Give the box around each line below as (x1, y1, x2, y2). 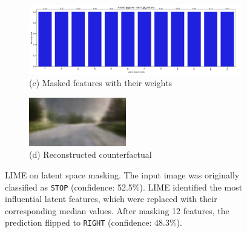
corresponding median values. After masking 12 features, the (5, 204, 229, 217)
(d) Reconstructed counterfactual (29, 148, 152, 161)
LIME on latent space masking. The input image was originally (5, 168, 240, 181)
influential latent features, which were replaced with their (5, 192, 217, 205)
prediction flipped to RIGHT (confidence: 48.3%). (5, 216, 182, 229)
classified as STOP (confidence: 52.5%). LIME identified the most (5, 180, 243, 193)
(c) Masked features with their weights (29, 76, 172, 89)
